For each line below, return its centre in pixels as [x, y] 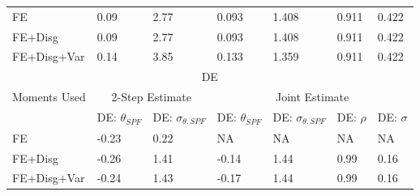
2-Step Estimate [151, 97]
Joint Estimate [312, 97]
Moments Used [49, 97]
